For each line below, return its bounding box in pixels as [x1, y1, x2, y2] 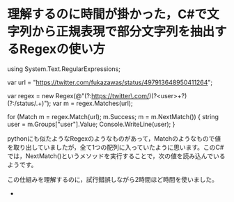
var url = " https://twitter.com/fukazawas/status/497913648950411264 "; [7, 78, 213, 86]
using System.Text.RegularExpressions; [7, 64, 120, 73]
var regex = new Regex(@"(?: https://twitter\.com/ [7, 91, 150, 100]
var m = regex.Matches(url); [52, 99, 134, 107]
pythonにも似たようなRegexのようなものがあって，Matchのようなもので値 [7, 134, 221, 143]
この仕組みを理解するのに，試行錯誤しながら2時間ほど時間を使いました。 [7, 175, 218, 183]
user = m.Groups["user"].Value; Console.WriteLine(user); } [7, 120, 175, 128]
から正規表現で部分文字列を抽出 [31, 24, 215, 40]
